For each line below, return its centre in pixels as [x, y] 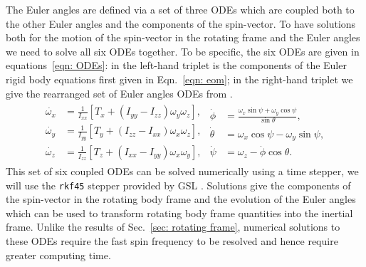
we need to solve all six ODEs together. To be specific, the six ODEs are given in [183, 51]
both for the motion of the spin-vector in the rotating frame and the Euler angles [183, 37]
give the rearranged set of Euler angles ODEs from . [119, 93]
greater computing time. [58, 255]
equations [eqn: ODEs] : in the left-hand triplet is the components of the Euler [176, 65]
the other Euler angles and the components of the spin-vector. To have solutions [181, 23]
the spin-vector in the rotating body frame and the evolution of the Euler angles [181, 199]
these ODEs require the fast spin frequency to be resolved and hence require [172, 241]
